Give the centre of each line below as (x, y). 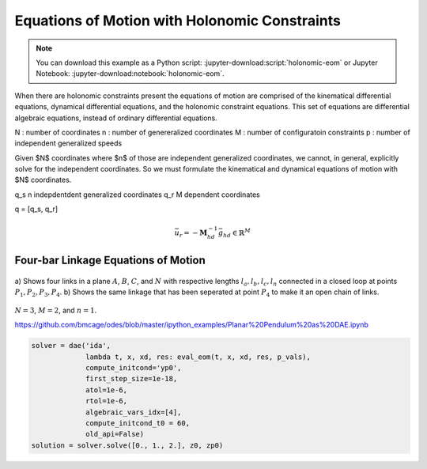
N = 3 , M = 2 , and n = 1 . (56, 310)
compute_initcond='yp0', (134, 367)
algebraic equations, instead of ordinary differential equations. (116, 118)
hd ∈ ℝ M (236, 233)
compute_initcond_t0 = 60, (138, 423)
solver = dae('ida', (71, 346)
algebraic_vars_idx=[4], (134, 412)
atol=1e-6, (107, 390)
